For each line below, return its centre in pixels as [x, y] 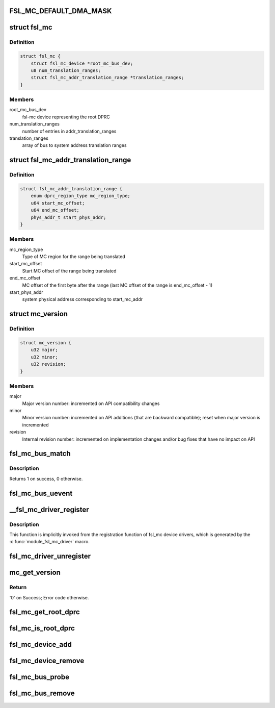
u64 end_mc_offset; [55, 210]
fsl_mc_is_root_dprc [42, 628]
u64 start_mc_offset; [58, 203]
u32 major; [44, 350]
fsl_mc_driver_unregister [50, 556]
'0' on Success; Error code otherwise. [49, 597]
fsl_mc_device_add [41, 644]
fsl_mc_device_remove [47, 661]
